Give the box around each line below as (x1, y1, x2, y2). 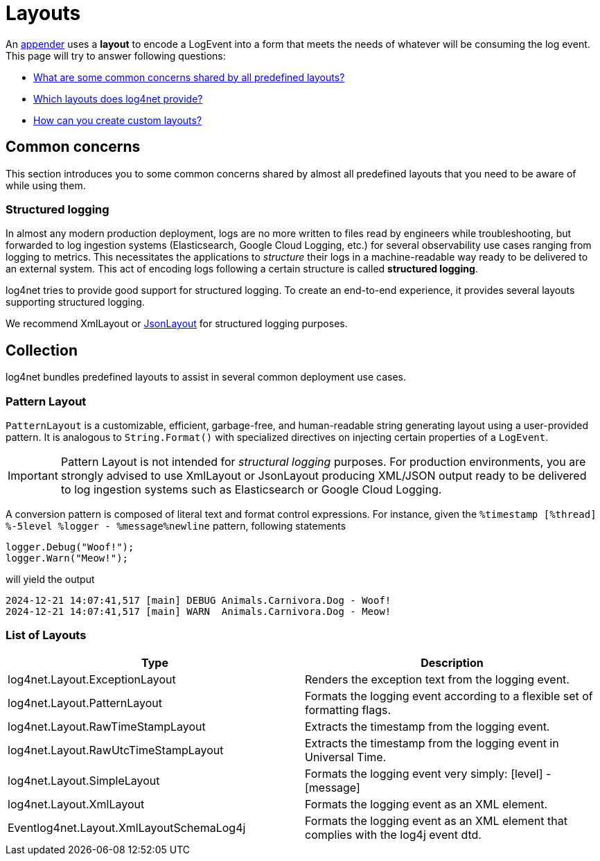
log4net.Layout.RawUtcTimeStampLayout (8, 742, 224, 757)
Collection (6, 341, 78, 359)
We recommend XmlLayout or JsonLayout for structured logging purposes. (6, 318, 348, 330)
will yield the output (6, 573, 95, 585)
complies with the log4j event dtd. (305, 827, 482, 842)
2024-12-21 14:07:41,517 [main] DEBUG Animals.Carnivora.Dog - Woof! (6, 594, 391, 606)
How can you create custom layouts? (33, 114, 202, 126)
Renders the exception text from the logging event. (305, 672, 570, 686)
